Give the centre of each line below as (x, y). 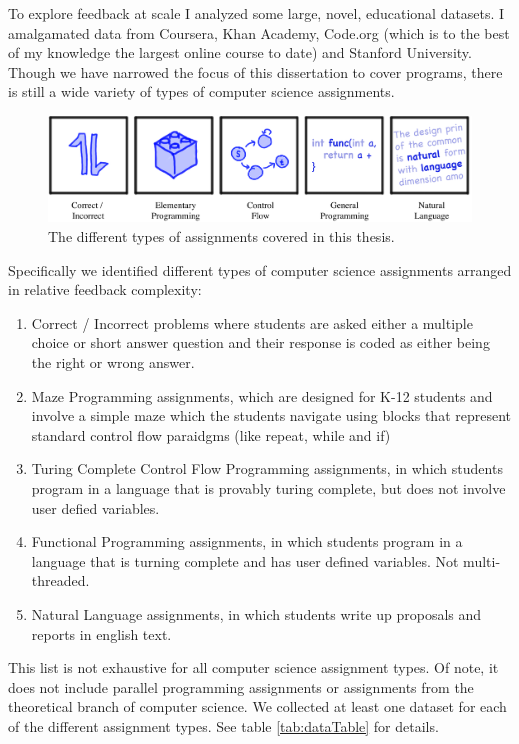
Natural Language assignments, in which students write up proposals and (256, 613)
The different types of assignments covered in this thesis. (221, 236)
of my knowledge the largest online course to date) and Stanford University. (240, 52)
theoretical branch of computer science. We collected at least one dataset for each (257, 706)
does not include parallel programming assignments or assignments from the (241, 686)
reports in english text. (101, 633)
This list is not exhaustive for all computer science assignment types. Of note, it (253, 667)
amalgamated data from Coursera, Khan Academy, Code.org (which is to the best (259, 32)
